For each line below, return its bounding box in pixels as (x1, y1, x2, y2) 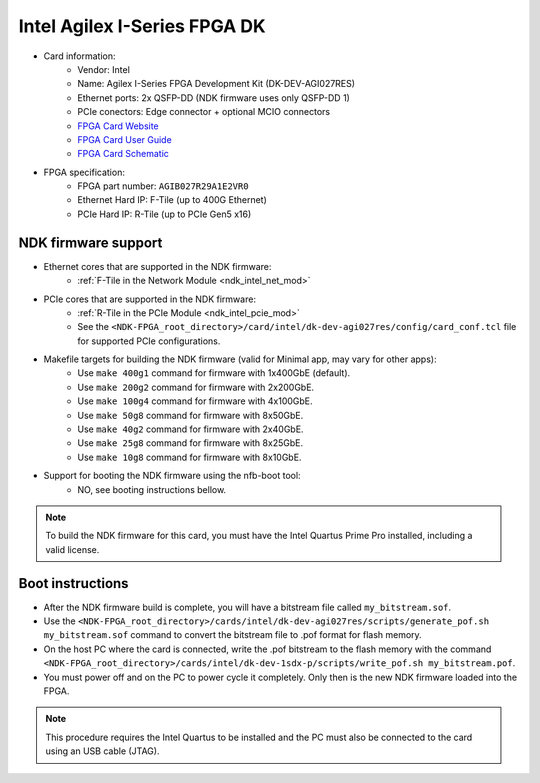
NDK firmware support (18, 234, 163, 251)
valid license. (45, 543, 100, 555)
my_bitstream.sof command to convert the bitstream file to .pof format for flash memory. (43, 629, 422, 641)
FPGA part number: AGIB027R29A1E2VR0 (77, 180, 249, 192)
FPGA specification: (43, 166, 125, 178)
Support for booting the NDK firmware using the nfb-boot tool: (43, 470, 301, 482)
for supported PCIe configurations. (77, 335, 221, 347)
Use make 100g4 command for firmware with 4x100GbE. (77, 395, 314, 407)
